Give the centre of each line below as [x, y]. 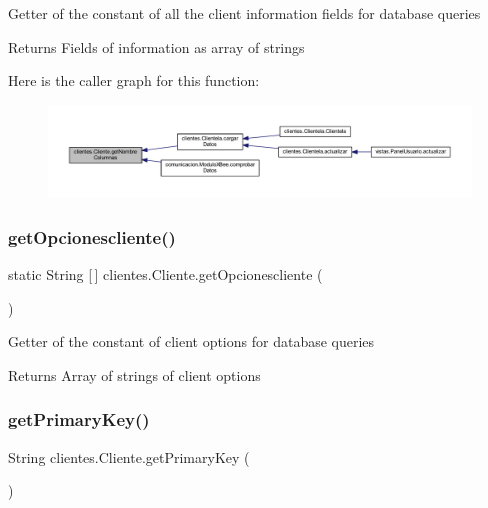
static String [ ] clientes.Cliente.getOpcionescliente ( [165, 274]
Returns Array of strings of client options [134, 374]
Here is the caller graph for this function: [134, 80]
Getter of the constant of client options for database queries [191, 341]
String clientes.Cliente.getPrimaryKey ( [129, 456]
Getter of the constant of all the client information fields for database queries [244, 13]
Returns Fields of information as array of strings [156, 46]
